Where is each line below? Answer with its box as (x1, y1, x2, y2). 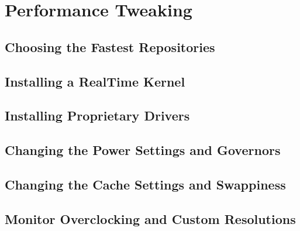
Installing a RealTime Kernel (5, 72, 185, 90)
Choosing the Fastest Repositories (5, 37, 215, 56)
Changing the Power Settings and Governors (5, 141, 281, 159)
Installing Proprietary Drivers (5, 106, 190, 125)
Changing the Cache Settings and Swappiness (5, 175, 286, 193)
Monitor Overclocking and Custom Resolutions (5, 209, 296, 227)
